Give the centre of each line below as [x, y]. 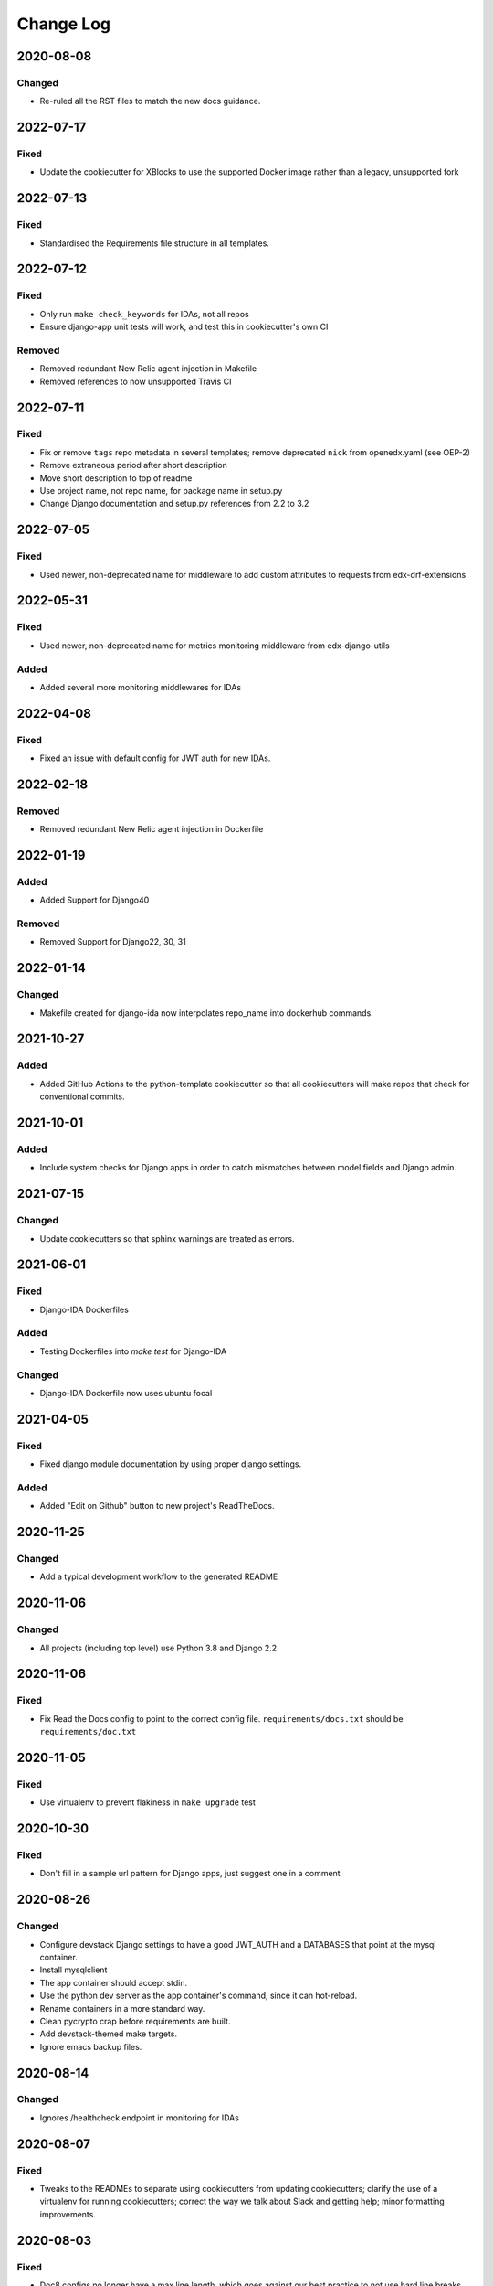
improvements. [68, 2214]
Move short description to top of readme [116, 478]
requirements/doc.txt [88, 1732]
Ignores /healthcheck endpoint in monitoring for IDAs [139, 2118]
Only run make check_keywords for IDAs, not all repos [145, 314]
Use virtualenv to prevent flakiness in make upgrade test [147, 1802]
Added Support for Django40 [94, 900]
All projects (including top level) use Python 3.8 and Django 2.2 [158, 1648]
